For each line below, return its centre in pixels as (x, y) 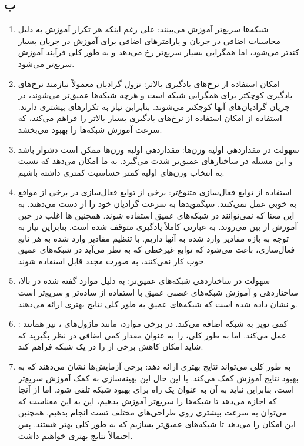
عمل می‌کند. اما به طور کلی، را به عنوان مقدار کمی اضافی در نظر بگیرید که (152, 335)
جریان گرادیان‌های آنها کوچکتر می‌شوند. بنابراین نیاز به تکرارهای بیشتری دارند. (154, 106)
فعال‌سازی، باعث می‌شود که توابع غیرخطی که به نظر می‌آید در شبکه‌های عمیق (156, 249)
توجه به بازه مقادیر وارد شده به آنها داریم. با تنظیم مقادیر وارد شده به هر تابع (153, 238)
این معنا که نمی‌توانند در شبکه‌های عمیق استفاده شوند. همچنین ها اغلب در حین (156, 215)
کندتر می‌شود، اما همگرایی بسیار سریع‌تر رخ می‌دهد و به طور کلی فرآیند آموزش (158, 52)
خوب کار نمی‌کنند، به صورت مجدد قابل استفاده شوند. (112, 261)
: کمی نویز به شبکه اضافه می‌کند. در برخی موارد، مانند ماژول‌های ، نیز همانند (153, 323)
